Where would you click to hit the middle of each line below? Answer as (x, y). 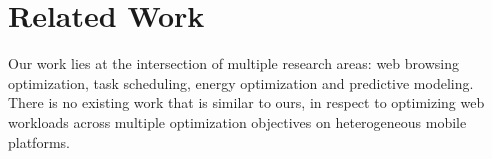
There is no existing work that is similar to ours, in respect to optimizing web (246, 102)
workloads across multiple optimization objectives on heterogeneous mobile (237, 121)
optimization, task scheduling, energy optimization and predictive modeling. (241, 82)
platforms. (39, 141)
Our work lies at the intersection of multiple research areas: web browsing (233, 63)
